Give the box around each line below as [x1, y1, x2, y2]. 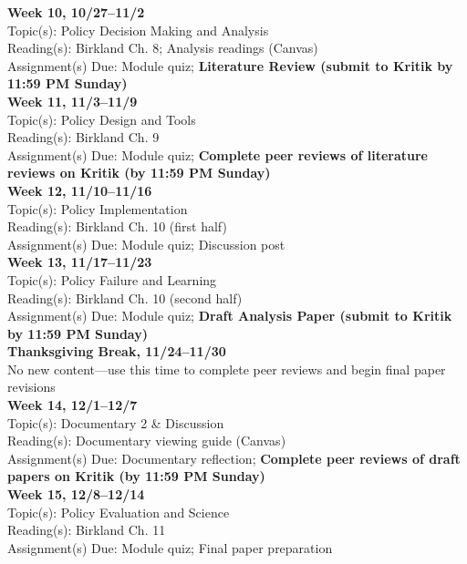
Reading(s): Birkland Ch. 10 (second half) [7, 288, 243, 307]
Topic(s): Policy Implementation [7, 199, 188, 218]
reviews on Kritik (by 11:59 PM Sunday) [7, 163, 271, 182]
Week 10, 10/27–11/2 [7, 3, 145, 21]
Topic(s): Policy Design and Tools [7, 109, 196, 128]
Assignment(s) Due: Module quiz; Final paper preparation [7, 538, 333, 557]
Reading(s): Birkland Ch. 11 [7, 520, 166, 539]
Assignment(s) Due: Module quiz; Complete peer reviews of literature [7, 145, 428, 164]
